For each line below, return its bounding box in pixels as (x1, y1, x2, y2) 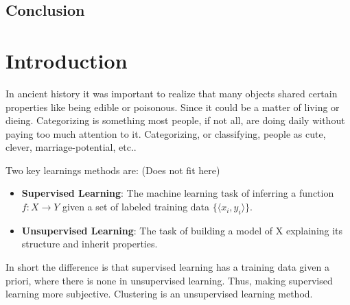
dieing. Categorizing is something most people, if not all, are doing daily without (5, 113, 345, 127)
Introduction (5, 46, 128, 74)
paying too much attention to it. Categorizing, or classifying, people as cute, (5, 126, 326, 141)
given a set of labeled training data (62, 199, 210, 214)
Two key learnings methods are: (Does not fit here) (5, 162, 220, 177)
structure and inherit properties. (21, 236, 158, 251)
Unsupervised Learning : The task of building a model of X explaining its (21, 223, 343, 237)
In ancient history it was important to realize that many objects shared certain (5, 86, 338, 100)
